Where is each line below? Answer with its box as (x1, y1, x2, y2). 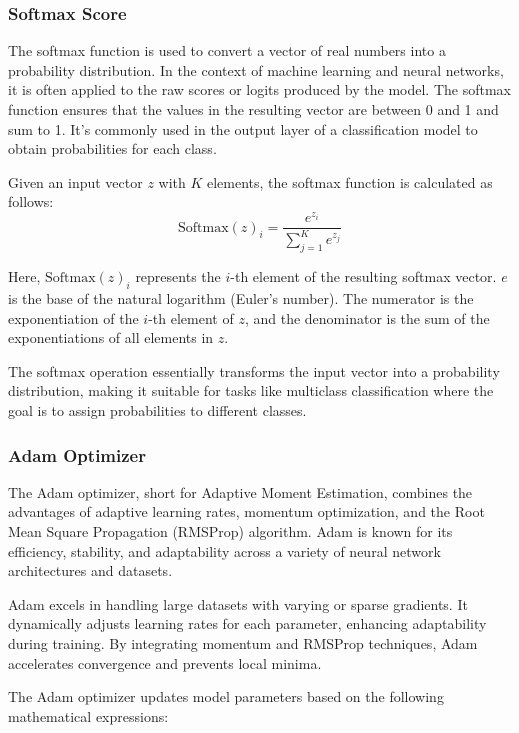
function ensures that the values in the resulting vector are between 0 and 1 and (8, 99, 499, 119)
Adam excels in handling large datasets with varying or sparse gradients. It (8, 593, 468, 614)
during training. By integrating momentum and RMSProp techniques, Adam (8, 632, 478, 653)
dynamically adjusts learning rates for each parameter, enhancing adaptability (8, 613, 487, 634)
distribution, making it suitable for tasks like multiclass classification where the (8, 380, 494, 401)
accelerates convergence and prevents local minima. (8, 652, 322, 673)
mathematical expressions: (8, 705, 169, 726)
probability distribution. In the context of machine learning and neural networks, (8, 59, 504, 80)
